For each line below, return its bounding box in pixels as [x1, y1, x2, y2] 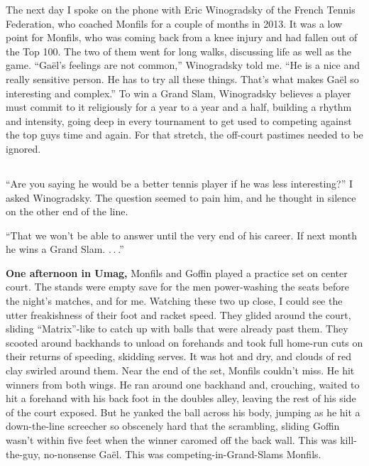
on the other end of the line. [6, 204, 128, 219]
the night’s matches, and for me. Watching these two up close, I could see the [6, 293, 343, 308]
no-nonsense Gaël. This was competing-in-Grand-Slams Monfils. [43, 446, 321, 461]
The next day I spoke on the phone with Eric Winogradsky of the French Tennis [6, 2, 356, 16]
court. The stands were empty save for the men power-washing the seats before [6, 279, 349, 294]
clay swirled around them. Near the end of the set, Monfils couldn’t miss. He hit [6, 363, 355, 378]
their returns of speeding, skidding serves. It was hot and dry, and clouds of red [6, 349, 351, 364]
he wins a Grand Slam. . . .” [6, 242, 124, 256]
